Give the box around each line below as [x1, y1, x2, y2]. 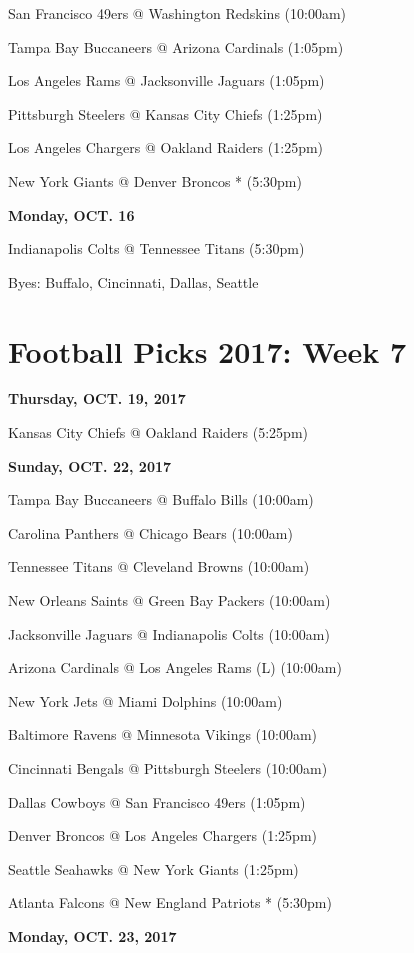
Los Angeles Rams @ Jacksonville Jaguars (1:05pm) [8, 70, 325, 91]
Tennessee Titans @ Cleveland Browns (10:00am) [8, 556, 310, 577]
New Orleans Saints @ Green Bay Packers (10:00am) [8, 590, 331, 611]
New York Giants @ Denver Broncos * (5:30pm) [8, 170, 302, 191]
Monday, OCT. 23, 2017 [8, 925, 177, 946]
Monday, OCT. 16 [8, 204, 135, 225]
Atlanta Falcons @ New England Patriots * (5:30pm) [8, 892, 332, 913]
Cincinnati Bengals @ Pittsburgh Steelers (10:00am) [8, 758, 328, 778]
